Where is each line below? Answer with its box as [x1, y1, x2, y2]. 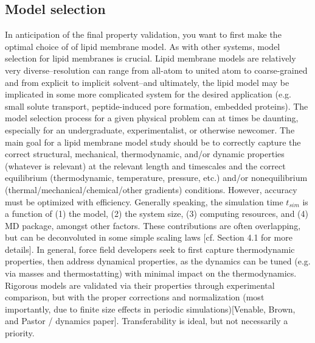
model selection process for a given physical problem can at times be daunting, [5, 111, 299, 124]
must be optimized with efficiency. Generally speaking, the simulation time [5, 195, 283, 208]
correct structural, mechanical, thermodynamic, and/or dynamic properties [5, 147, 285, 160]
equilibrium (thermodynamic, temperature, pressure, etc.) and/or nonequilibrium [5, 171, 308, 184]
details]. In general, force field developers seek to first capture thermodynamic [5, 242, 295, 255]
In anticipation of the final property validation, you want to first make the [5, 28, 282, 41]
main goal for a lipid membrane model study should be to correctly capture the [5, 135, 301, 148]
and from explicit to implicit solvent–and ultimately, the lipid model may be [5, 76, 289, 88]
